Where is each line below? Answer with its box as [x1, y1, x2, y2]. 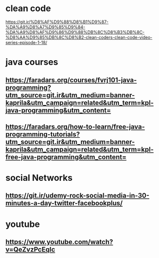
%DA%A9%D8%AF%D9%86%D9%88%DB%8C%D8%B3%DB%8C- [5, 29, 145, 35]
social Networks [5, 173, 73, 183]
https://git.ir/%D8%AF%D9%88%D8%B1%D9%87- [5, 19, 109, 25]
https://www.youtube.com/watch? [5, 238, 113, 246]
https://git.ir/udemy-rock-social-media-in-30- [5, 192, 150, 200]
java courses [5, 57, 59, 68]
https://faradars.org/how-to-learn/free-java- [5, 122, 145, 131]
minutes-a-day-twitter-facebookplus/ [5, 199, 123, 208]
